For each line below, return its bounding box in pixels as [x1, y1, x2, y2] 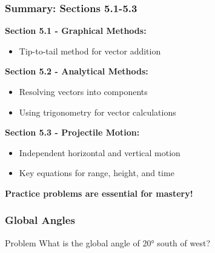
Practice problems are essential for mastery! [5, 186, 193, 199]
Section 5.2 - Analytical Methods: [5, 65, 148, 77]
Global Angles [5, 212, 75, 228]
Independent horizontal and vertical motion [19, 146, 180, 159]
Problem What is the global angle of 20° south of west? [5, 236, 210, 249]
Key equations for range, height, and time [19, 166, 174, 179]
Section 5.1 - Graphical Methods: [5, 24, 147, 37]
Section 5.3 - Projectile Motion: [5, 126, 140, 139]
